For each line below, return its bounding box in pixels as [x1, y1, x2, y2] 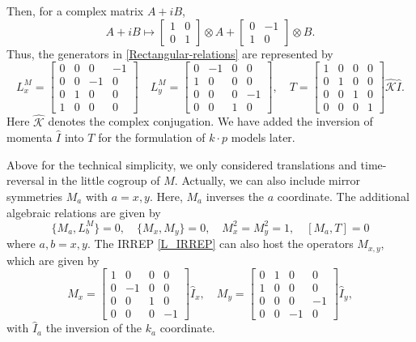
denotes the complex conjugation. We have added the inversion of [48, 113, 373, 130]
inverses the [206, 187, 265, 204]
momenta [6, 129, 53, 146]
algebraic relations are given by [6, 203, 161, 220]
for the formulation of [98, 129, 206, 146]
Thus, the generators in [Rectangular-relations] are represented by [6, 45, 333, 62]
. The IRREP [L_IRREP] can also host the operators [87, 235, 354, 252]
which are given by [6, 251, 100, 268]
